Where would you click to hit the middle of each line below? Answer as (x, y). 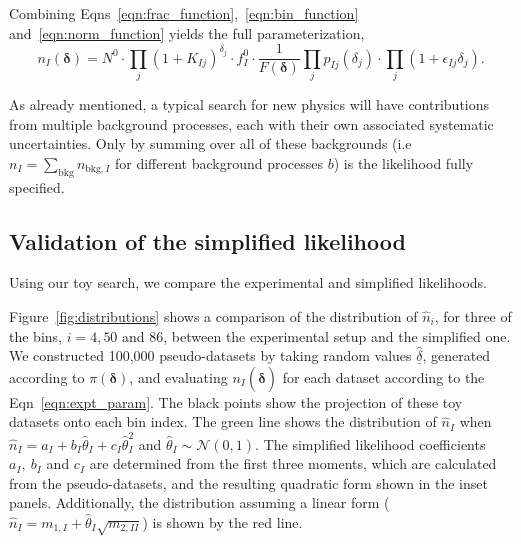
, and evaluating (178, 376)
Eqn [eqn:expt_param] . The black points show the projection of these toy (236, 401)
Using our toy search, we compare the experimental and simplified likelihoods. (248, 282)
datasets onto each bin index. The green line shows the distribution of (223, 421)
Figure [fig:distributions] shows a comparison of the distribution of (213, 315)
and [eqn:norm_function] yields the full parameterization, (187, 32)
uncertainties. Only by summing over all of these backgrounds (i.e (210, 143)
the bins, (35, 335)
